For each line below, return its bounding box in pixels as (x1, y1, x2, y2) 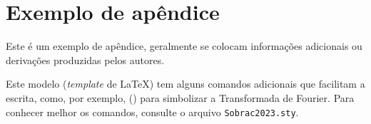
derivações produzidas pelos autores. (6, 52, 165, 67)
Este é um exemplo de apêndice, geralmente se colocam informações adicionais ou (6, 38, 362, 53)
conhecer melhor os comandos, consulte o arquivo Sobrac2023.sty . (6, 104, 299, 119)
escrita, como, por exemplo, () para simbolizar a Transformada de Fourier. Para (6, 90, 355, 105)
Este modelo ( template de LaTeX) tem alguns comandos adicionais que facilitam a (6, 76, 365, 91)
